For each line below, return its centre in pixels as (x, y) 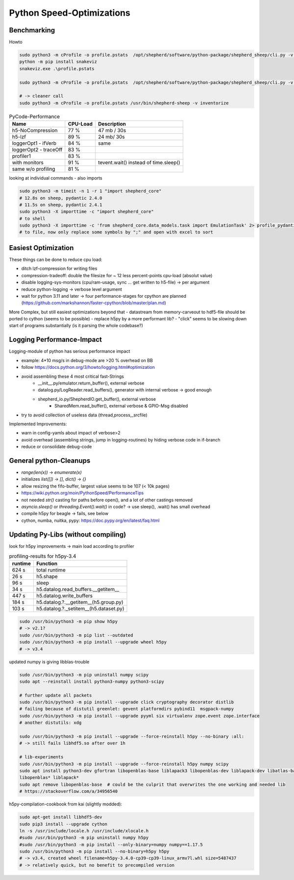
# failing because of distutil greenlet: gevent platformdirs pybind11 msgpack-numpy (127, 709)
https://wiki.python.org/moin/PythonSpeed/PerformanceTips (83, 493)
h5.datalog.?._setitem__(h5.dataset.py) (80, 609)
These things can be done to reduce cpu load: (56, 259)
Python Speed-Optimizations (70, 13)
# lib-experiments (41, 757)
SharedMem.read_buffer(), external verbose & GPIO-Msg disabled (121, 406)
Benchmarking (32, 30)
